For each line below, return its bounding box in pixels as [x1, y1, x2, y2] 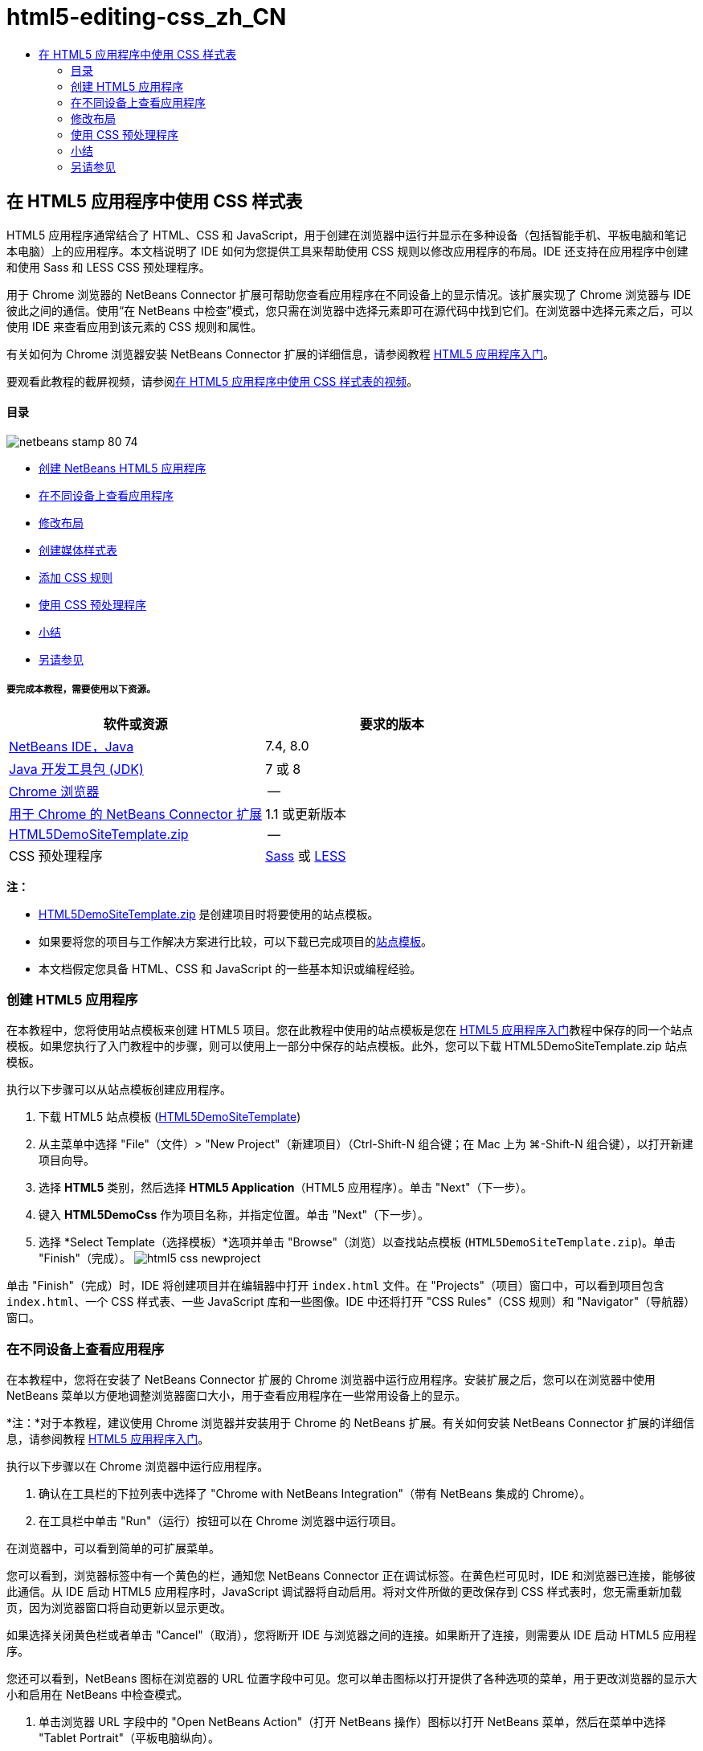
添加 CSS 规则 [39, 570, 113, 584]
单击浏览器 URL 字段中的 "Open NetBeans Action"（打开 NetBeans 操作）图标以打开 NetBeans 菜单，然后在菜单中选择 [39, 1715, 666, 1729]
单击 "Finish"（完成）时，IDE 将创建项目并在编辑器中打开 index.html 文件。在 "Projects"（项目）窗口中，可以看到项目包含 [6, 1278, 665, 1293]
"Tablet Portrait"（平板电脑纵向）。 [39, 1731, 219, 1745]
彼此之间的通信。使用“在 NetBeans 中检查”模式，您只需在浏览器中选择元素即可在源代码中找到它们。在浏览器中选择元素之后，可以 [6, 303, 693, 317]
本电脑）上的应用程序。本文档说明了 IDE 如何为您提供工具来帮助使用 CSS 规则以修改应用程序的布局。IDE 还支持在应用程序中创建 [6, 243, 689, 258]
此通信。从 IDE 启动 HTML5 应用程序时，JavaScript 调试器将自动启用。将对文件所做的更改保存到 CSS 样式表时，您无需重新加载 [6, 1585, 682, 1599]
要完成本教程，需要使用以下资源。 [6, 684, 156, 696]
